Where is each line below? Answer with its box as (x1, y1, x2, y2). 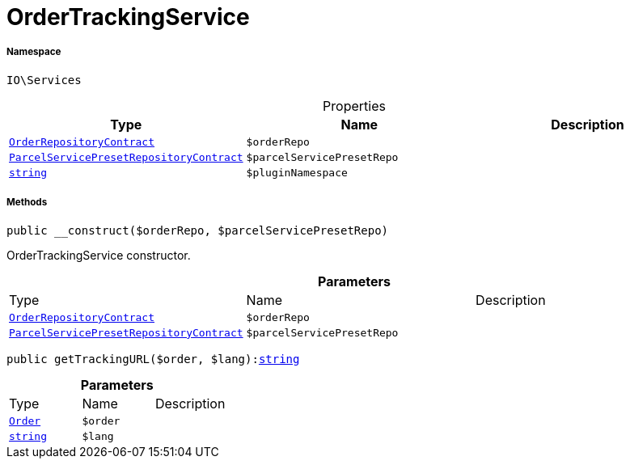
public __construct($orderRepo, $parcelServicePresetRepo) (6, 223, 389, 237)
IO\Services (6, 73, 82, 87)
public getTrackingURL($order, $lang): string (6, 352, 300, 366)
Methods (6, 197, 48, 209)
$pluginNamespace (246, 166, 348, 179)
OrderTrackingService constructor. (6, 247, 191, 262)
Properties (323, 97, 386, 114)
